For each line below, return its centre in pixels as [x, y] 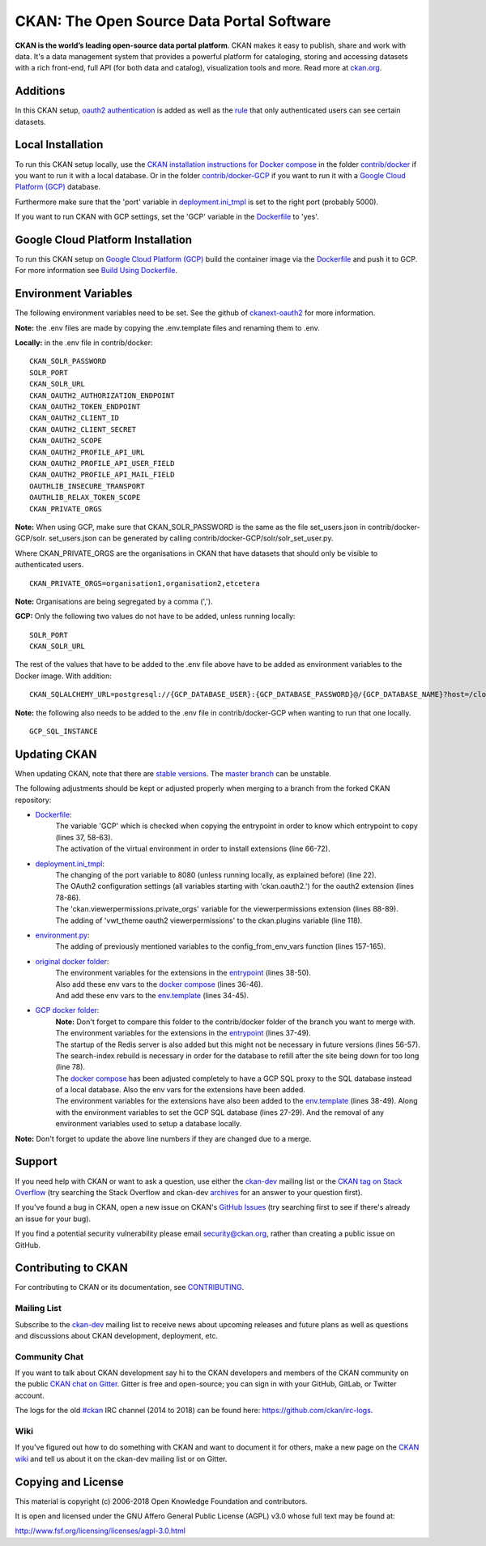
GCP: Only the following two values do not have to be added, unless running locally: [155, 617]
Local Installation [59, 145]
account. [30, 1395]
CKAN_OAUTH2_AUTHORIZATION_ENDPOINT [102, 395]
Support [36, 1162]
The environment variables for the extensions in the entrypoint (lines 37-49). [183, 1033]
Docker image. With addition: [64, 676]
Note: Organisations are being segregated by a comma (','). [114, 601]
